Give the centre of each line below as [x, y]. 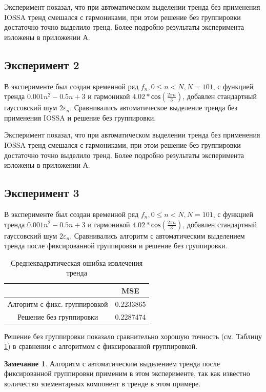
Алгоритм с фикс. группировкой [58, 303]
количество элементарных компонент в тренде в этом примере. [103, 384]
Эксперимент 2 [42, 64]
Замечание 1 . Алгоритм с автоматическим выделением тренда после [112, 363]
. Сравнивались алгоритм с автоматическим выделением [157, 235]
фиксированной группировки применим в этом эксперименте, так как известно [127, 373]
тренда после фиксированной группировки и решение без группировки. [116, 246]
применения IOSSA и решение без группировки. [80, 117]
